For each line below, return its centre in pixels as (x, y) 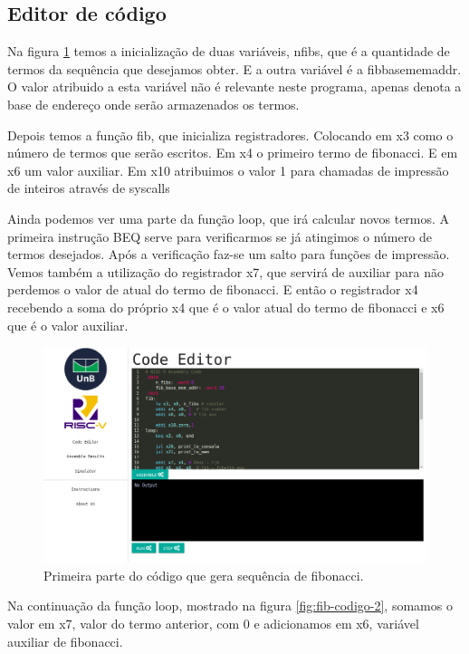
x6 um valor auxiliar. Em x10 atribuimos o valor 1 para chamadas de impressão (228, 170)
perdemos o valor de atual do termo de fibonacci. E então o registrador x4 (213, 289)
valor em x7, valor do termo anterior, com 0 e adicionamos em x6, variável (213, 623)
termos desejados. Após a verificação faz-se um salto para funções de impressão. (229, 254)
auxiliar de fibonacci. (65, 641)
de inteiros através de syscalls (89, 188)
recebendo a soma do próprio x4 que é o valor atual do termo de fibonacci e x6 (226, 307)
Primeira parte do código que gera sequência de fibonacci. (204, 575)
